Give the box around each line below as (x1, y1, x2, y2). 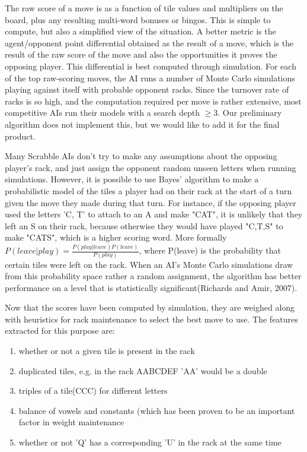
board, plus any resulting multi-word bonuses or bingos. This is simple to (5, 13, 271, 26)
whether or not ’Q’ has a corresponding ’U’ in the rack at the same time (18, 436, 282, 448)
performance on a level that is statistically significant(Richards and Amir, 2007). (5, 281, 298, 293)
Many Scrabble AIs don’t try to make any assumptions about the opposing (5, 150, 277, 162)
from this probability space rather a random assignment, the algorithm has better (5, 270, 302, 282)
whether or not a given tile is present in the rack (18, 344, 195, 357)
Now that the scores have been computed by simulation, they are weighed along (5, 301, 295, 314)
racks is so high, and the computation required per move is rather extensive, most (5, 94, 302, 107)
